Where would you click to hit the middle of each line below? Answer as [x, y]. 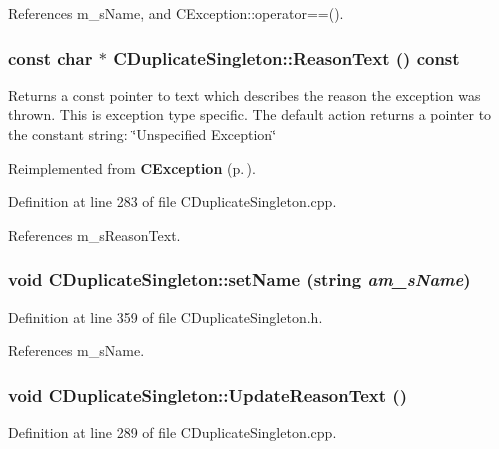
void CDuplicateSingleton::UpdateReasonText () [207, 394]
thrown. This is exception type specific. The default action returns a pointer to [250, 114]
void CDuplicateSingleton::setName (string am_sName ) [239, 279]
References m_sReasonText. [94, 234]
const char [50, 57]
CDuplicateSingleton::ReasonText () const [286, 57]
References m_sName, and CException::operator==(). [176, 13]
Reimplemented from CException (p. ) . [132, 167]
